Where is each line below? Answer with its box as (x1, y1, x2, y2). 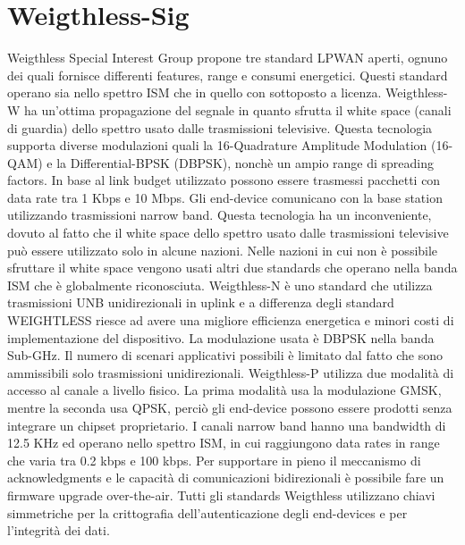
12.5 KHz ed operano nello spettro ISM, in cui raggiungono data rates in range (7, 433, 440, 452)
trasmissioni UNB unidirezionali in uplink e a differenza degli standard (7, 293, 394, 312)
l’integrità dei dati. (7, 521, 110, 540)
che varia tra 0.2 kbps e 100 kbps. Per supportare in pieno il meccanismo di (7, 450, 421, 469)
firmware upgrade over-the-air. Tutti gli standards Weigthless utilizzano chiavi (7, 485, 435, 504)
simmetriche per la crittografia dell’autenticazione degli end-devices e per (7, 503, 408, 522)
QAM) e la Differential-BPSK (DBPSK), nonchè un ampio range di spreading (7, 153, 435, 172)
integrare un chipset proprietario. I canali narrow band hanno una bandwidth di (7, 415, 446, 434)
